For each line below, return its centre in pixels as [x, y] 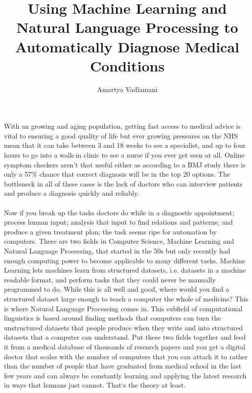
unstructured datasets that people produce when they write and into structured [124, 327]
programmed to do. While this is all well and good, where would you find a [117, 289]
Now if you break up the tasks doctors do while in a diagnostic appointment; [119, 212]
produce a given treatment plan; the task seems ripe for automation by [110, 231]
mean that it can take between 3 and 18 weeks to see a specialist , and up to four [125, 145]
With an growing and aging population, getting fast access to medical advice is [122, 126]
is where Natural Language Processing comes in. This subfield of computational [123, 308]
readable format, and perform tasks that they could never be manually [110, 279]
